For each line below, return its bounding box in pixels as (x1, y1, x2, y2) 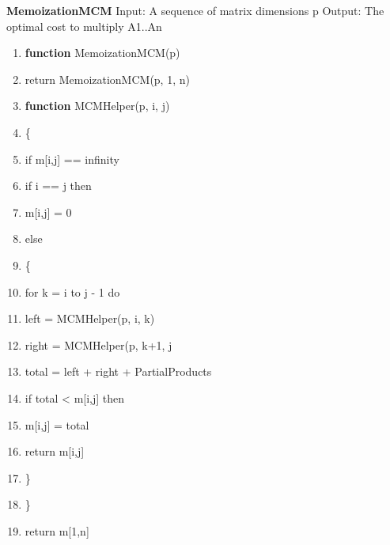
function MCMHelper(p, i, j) (25, 97, 170, 114)
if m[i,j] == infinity (25, 150, 119, 167)
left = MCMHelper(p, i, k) (25, 310, 155, 327)
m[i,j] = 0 (25, 203, 72, 220)
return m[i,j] (25, 443, 85, 460)
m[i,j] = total (25, 416, 89, 433)
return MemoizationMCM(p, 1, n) (25, 70, 190, 87)
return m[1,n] (25, 522, 89, 539)
